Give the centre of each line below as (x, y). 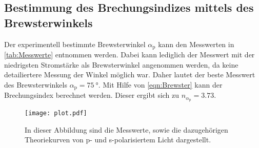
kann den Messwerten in (196, 44)
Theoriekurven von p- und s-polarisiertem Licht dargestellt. (118, 140)
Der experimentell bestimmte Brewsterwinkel (75, 44)
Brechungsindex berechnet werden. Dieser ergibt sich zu (92, 95)
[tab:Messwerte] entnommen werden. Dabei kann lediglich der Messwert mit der (129, 55)
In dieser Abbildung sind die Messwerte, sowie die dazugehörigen (126, 129)
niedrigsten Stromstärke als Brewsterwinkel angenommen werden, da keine (121, 64)
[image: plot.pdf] (56, 113)
